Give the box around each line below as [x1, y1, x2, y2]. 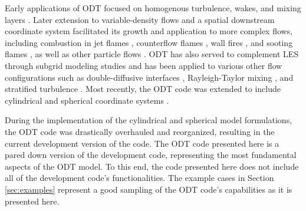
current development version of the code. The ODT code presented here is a [5, 137, 279, 149]
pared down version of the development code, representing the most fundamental [5, 149, 297, 161]
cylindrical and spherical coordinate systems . [5, 94, 169, 106]
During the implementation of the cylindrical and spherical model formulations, [5, 114, 292, 126]
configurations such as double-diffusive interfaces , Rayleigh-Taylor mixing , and [5, 71, 294, 83]
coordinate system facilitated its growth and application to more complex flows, [5, 25, 293, 37]
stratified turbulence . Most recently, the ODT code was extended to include [5, 83, 281, 95]
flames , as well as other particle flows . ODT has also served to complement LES [5, 48, 299, 60]
